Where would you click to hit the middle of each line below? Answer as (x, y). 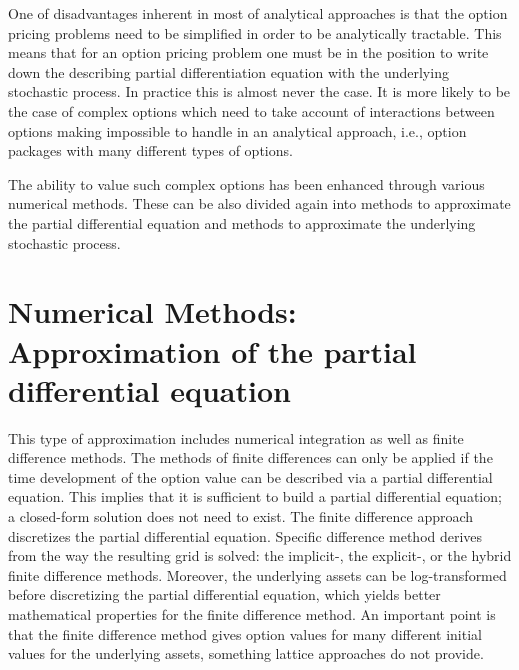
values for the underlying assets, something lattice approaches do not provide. (246, 653)
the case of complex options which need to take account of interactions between (251, 110)
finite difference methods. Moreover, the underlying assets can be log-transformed (257, 574)
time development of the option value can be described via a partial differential (250, 476)
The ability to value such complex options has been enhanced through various (246, 183)
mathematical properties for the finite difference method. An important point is (252, 613)
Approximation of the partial (212, 350)
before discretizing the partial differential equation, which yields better (224, 594)
